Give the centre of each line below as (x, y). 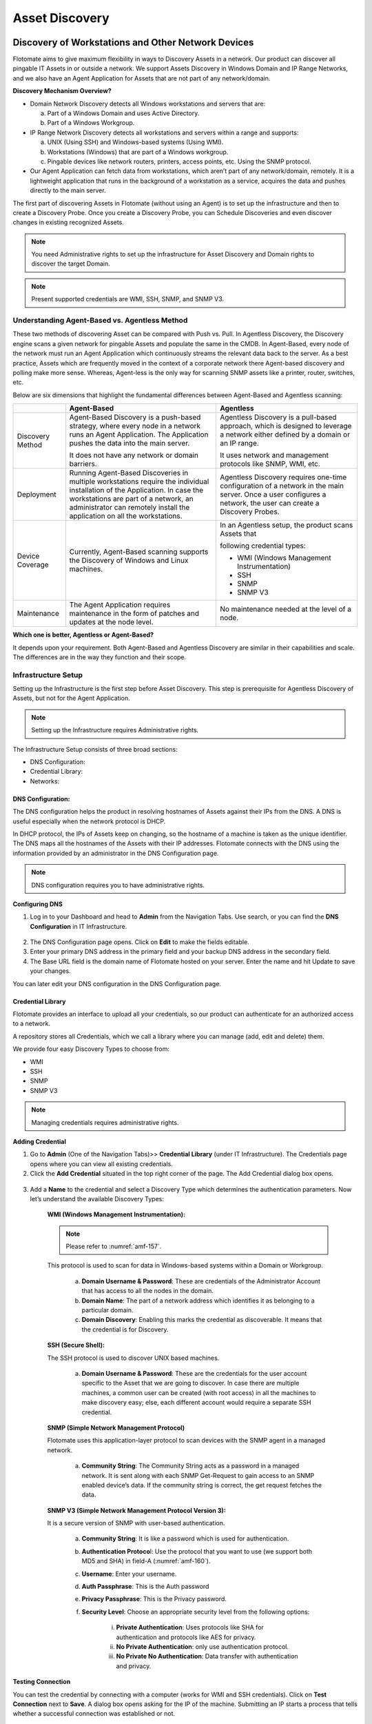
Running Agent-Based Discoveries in (129, 473)
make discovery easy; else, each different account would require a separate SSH (196, 1403)
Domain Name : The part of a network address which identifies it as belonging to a (198, 1301)
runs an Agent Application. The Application (139, 434)
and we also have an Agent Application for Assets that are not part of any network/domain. (142, 78)
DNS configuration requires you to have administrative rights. (118, 885)
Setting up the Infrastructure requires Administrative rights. (115, 730)
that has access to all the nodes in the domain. (147, 1291)
